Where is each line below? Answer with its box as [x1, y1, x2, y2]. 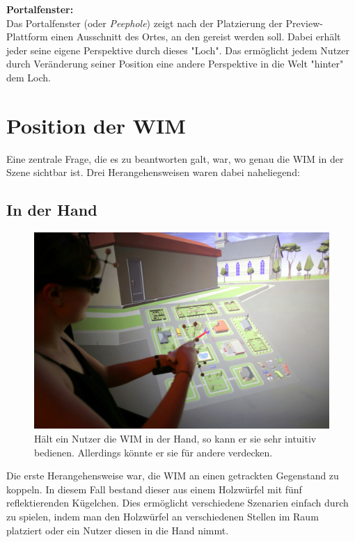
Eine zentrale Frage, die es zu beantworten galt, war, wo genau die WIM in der [6, 151, 344, 166]
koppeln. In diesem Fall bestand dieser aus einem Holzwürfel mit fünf [6, 481, 302, 496]
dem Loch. [6, 70, 51, 84]
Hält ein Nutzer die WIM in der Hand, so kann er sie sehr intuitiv [34, 431, 317, 446]
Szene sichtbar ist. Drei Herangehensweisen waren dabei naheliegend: [6, 165, 300, 180]
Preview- [285, 15, 323, 30]
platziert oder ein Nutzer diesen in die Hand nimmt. [6, 523, 229, 537]
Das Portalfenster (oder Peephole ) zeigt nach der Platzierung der [6, 15, 283, 30]
